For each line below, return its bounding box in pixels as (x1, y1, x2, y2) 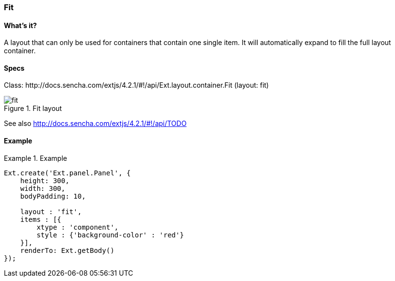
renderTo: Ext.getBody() (20, 246, 115, 254)
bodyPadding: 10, (20, 192, 86, 200)
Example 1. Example (4, 154, 67, 162)
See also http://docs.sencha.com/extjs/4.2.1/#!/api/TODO (4, 119, 187, 128)
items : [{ (20, 215, 62, 223)
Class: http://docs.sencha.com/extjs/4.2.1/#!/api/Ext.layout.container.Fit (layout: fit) (4, 81, 269, 90)
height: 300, (20, 176, 69, 185)
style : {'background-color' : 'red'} (36, 231, 184, 239)
